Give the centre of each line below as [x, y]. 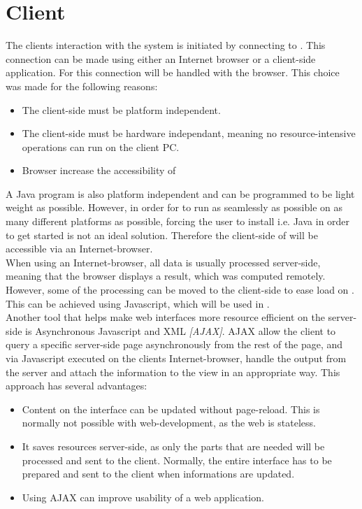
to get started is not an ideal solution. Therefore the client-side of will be [162, 235]
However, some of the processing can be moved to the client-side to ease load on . [180, 290]
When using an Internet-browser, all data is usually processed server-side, [163, 262]
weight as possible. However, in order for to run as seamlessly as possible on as [174, 207]
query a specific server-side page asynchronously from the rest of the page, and [174, 344]
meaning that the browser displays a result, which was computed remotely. [166, 276]
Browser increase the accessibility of [99, 170]
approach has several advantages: [77, 386]
